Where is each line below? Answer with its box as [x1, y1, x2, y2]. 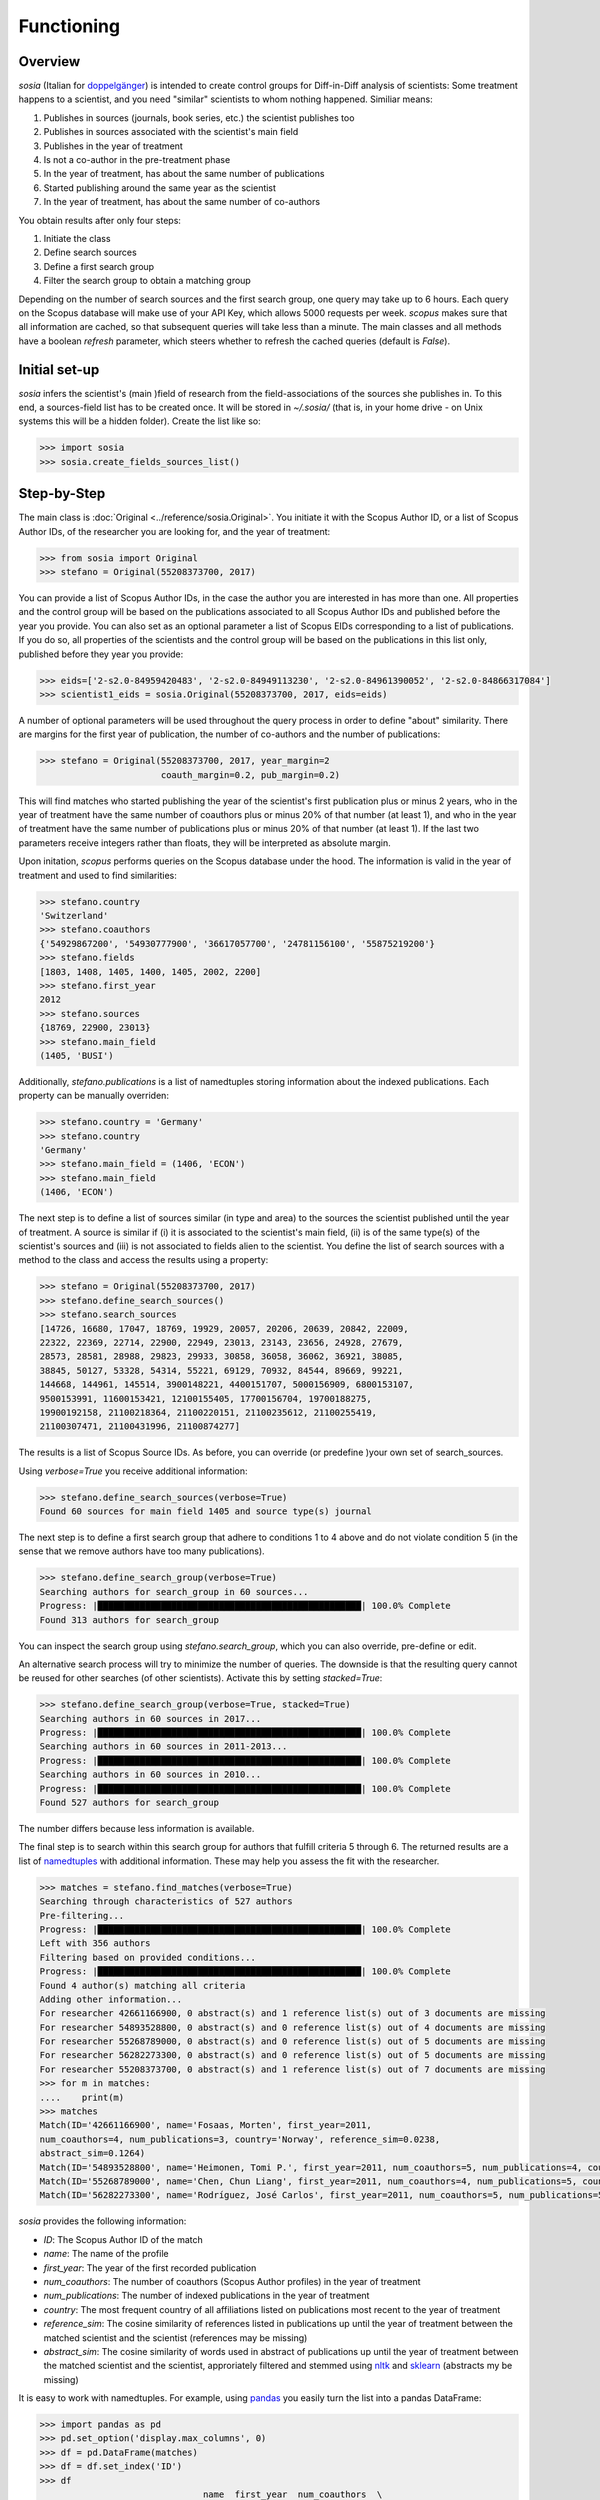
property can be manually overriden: [18, 1090, 170, 1102]
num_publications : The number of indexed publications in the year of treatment [43, 2290, 370, 2302]
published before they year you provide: [18, 648, 184, 660]
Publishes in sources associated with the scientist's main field [43, 126, 299, 138]
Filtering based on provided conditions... [39, 1951, 257, 1963]
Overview [18, 53, 81, 70]
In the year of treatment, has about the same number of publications [43, 168, 325, 180]
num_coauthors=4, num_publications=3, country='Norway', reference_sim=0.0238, [39, 2133, 441, 2145]
